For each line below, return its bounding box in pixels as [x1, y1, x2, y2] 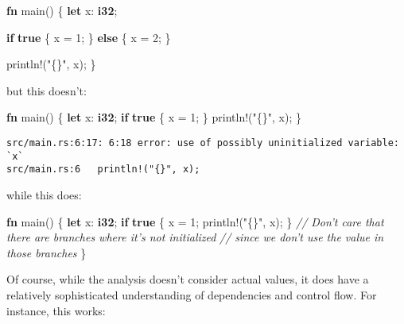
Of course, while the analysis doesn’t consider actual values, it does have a [6, 271, 369, 287]
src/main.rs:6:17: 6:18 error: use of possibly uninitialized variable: [6, 137, 399, 148]
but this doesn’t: [6, 82, 87, 98]
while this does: [6, 186, 82, 202]
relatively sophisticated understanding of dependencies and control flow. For [6, 286, 377, 303]
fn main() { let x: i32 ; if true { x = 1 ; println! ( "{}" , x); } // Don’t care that [6, 213, 384, 229]
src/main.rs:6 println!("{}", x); [6, 164, 200, 175]
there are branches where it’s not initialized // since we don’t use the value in [6, 229, 384, 245]
